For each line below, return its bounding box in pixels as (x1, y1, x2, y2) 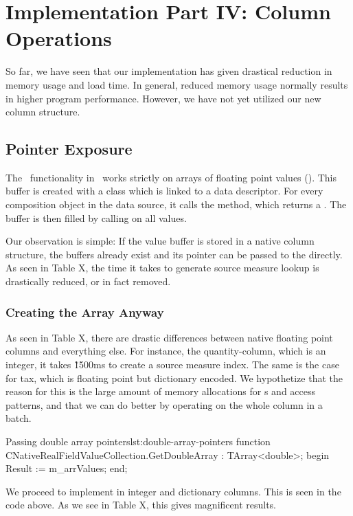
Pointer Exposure (5, 138, 133, 159)
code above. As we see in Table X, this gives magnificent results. (5, 497, 276, 512)
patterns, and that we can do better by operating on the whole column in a (5, 397, 323, 412)
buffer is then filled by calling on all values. (5, 210, 187, 225)
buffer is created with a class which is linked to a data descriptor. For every (5, 183, 323, 198)
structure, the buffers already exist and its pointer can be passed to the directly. (5, 247, 343, 261)
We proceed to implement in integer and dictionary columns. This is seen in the (5, 484, 341, 498)
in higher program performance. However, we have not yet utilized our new (5, 91, 321, 105)
